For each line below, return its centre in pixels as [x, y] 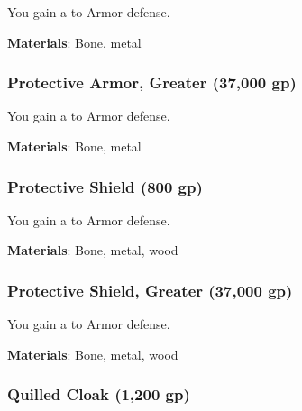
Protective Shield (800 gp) [105, 186]
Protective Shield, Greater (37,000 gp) [150, 290]
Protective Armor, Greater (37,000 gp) [152, 82]
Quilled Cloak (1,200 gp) [99, 394]
